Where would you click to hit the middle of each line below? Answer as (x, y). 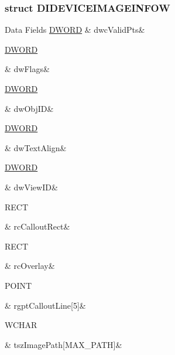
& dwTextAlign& (36, 147)
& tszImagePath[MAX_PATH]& (64, 344)
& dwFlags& (27, 69)
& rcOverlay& (30, 266)
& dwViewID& (31, 187)
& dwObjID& (29, 108)
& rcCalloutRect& (37, 226)
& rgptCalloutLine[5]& (45, 305)
